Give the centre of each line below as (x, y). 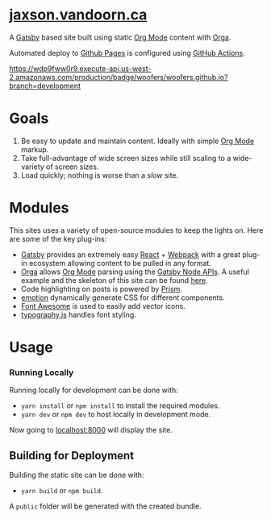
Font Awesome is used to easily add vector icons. (103, 306)
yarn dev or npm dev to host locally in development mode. (116, 415)
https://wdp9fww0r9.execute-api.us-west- (80, 68)
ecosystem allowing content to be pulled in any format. (120, 263)
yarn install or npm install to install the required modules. (120, 406)
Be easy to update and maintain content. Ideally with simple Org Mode (138, 141)
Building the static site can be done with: (77, 475)
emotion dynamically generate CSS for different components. (123, 297)
